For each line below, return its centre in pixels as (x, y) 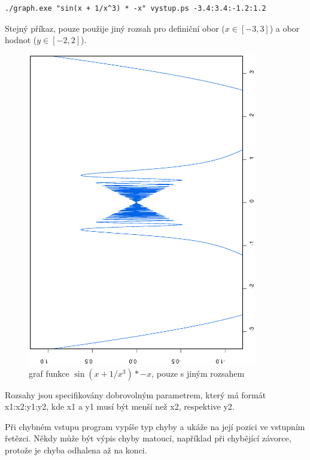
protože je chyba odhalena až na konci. (76, 450)
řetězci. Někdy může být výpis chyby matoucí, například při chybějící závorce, (148, 438)
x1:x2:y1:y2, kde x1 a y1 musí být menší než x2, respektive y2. (120, 406)
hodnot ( (21, 40)
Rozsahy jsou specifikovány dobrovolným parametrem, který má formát (136, 394)
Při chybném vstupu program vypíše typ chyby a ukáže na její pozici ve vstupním (155, 426)
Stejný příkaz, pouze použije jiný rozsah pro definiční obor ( (115, 28)
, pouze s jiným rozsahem (198, 373)
